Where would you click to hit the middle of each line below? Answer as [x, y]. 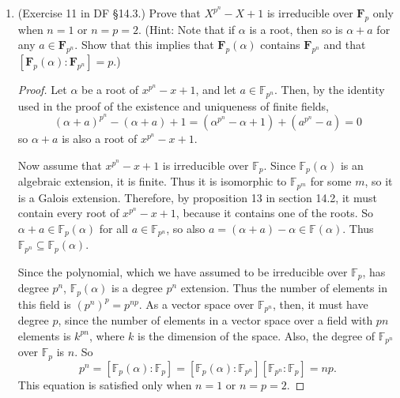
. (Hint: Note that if [187, 29]
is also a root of [100, 139]
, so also [186, 228]
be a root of [110, 90]
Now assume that [60, 165]
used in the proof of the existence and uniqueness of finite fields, [174, 105]
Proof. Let [42, 90]
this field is [44, 304]
